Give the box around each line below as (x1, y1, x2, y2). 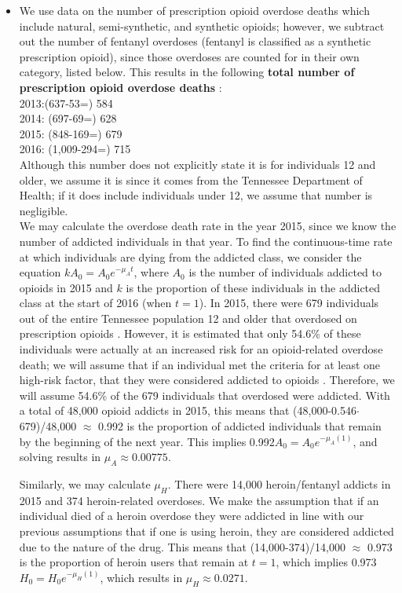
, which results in (100, 569, 183, 585)
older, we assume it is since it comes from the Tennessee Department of (19, 171, 363, 188)
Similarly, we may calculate (19, 476, 151, 492)
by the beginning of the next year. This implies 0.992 (19, 433, 275, 449)
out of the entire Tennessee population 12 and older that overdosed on (19, 309, 357, 326)
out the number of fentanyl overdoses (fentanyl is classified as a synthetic (19, 33, 371, 49)
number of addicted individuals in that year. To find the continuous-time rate (19, 232, 393, 249)
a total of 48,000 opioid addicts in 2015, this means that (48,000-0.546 (19, 402, 356, 419)
